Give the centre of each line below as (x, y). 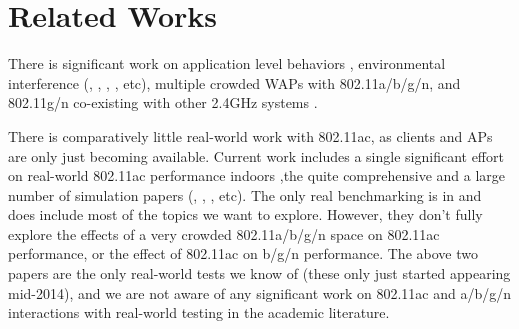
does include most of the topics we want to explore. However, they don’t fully (245, 214)
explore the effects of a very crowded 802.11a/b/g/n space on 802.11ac (224, 233)
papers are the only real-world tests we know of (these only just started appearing (259, 273)
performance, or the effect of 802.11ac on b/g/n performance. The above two (243, 253)
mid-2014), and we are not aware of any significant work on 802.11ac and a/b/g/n (260, 292)
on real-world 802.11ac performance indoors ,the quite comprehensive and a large (257, 175)
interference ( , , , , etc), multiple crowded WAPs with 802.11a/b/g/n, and (234, 82)
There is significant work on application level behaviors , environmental (227, 63)
